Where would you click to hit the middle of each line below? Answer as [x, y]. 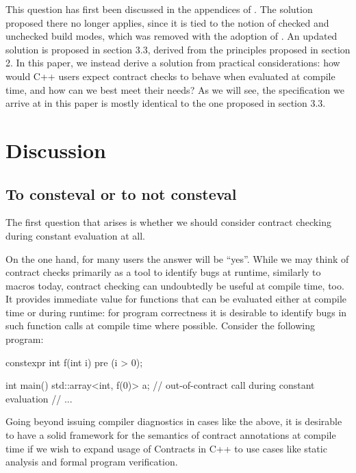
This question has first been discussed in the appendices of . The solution [159, 9]
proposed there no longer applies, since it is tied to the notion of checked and [167, 22]
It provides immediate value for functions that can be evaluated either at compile [176, 299]
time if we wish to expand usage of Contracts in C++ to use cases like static [166, 448]
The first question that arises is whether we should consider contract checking [168, 222]
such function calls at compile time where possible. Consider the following [160, 325]
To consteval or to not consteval [121, 193]
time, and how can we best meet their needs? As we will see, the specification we [175, 89]
